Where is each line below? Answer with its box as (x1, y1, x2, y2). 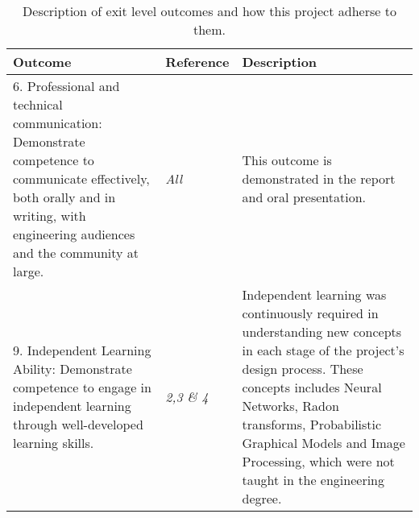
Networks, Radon (242, 396, 339, 415)
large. (13, 262, 44, 280)
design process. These (242, 359, 363, 378)
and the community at (13, 243, 139, 262)
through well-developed (13, 415, 143, 433)
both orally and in (13, 188, 116, 206)
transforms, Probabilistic (242, 415, 382, 433)
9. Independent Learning (13, 341, 151, 359)
